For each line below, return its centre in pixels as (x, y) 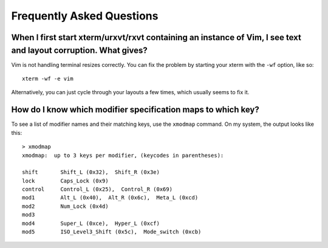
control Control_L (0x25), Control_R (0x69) (97, 189)
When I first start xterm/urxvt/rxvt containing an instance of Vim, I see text (156, 37)
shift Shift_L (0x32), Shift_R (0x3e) (91, 172)
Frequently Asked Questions (85, 16)
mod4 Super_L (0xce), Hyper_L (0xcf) (91, 223)
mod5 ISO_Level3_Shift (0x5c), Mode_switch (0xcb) (112, 232)
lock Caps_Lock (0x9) (65, 181)
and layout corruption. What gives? (80, 50)
